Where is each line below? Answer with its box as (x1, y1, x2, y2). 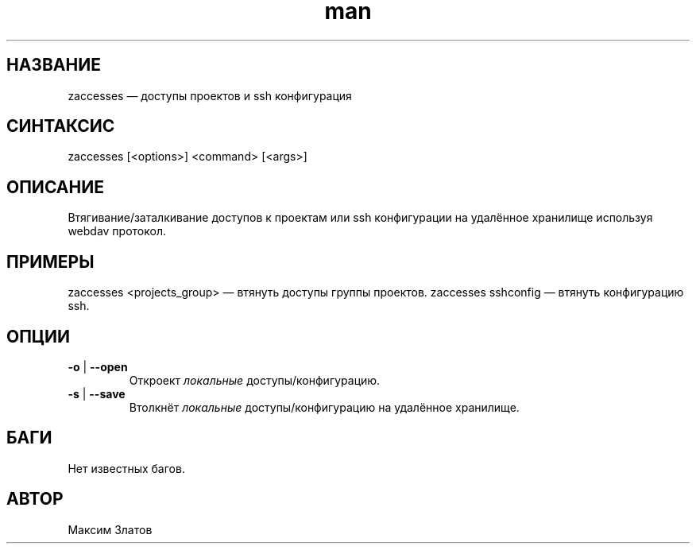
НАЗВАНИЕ (6, 55, 101, 76)
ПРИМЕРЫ (6, 251, 95, 272)
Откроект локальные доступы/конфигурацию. (129, 373, 381, 387)
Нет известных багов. (68, 461, 185, 475)
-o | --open (68, 359, 128, 374)
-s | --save (68, 386, 126, 401)
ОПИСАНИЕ (6, 176, 104, 197)
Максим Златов (68, 522, 153, 536)
